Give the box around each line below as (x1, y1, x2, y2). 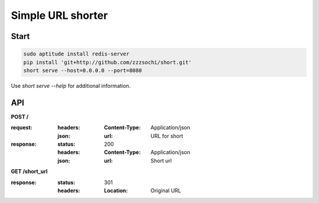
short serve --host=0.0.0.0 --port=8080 (23, 67, 142, 74)
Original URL (151, 186, 181, 194)
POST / (11, 113, 29, 120)
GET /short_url (11, 168, 48, 175)
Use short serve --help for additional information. (11, 82, 131, 89)
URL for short (151, 132, 183, 139)
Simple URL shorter (11, 9, 108, 22)
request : (11, 124, 32, 131)
